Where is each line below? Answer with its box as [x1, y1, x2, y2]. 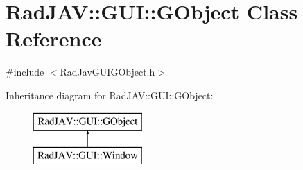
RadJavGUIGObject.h [60, 65, 155, 79]
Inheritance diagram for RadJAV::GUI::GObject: [6, 87, 214, 102]
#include [6, 65, 44, 79]
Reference [6, 24, 102, 53]
